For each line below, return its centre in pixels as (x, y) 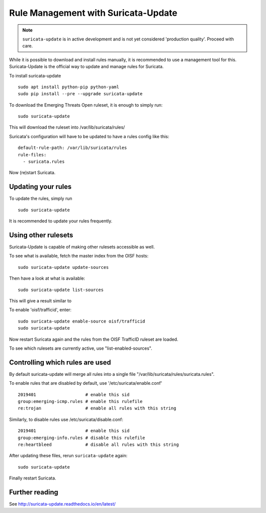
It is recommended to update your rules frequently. (61, 221)
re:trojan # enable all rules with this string (97, 408)
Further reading (34, 492)
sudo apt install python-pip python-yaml (68, 87)
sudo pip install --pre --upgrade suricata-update (80, 94)
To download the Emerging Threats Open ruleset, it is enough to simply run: (86, 105)
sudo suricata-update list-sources (61, 290)
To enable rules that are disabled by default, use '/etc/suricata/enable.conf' (86, 383)
